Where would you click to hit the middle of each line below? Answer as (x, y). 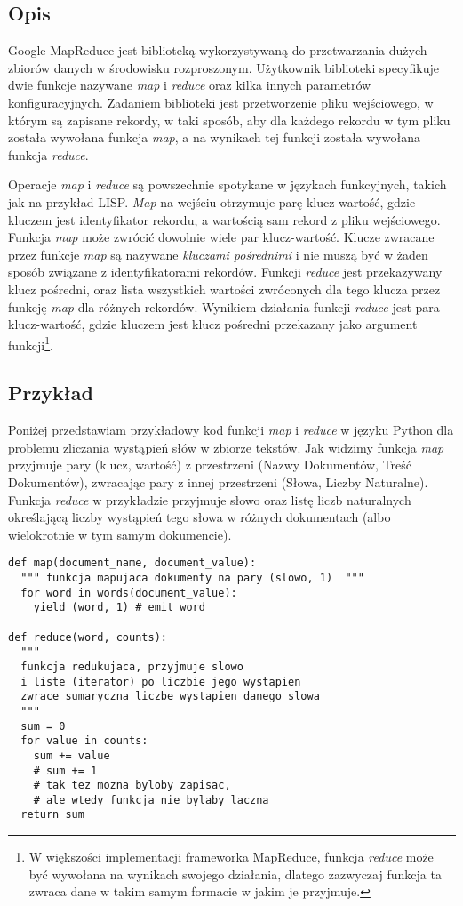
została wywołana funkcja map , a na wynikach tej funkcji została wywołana (214, 137)
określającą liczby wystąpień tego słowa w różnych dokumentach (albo (200, 517)
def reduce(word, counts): (88, 637)
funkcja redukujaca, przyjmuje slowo (132, 666)
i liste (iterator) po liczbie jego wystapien (161, 682)
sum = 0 (43, 726)
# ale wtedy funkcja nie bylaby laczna (151, 800)
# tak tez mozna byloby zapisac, (132, 786)
